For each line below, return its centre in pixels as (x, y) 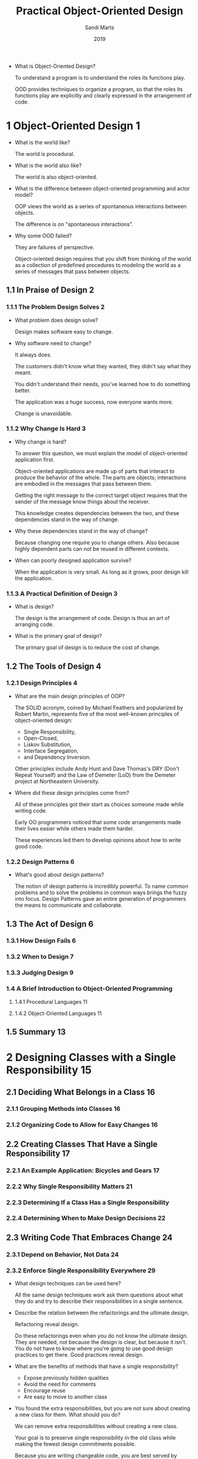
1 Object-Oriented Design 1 (73, 126)
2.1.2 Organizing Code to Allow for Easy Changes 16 (82, 1125)
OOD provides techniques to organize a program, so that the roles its (99, 89)
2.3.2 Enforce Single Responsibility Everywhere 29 (81, 1270)
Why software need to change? (53, 343)
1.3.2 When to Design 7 (40, 957)
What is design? (34, 607)
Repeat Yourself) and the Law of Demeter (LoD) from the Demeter (95, 775)
